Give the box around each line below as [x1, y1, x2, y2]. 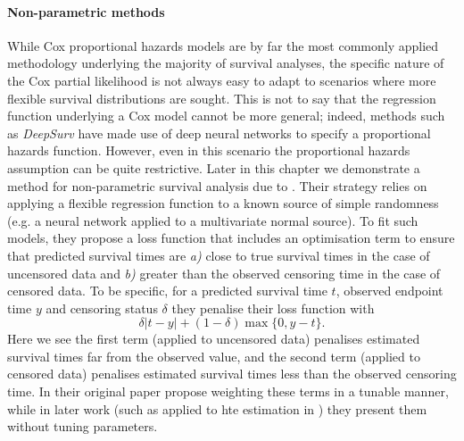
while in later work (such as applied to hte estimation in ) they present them [7, 399, 427, 418]
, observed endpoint [336, 281, 443, 300]
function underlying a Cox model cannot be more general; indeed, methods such [7, 106, 445, 125]
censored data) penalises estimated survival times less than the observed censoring [7, 364, 457, 383]
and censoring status [46, 298, 158, 317]
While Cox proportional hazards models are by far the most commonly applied [7, 36, 439, 54]
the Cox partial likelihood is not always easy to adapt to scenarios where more [7, 71, 436, 89]
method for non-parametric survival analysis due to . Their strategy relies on [7, 176, 427, 195]
